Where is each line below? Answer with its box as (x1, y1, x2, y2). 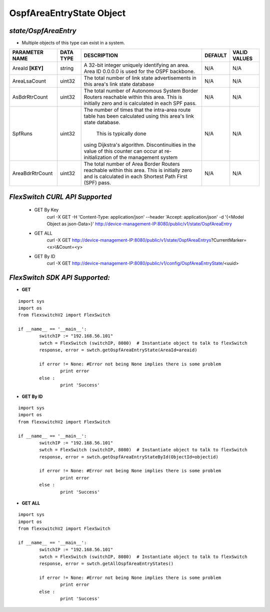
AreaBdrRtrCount (12, 170, 53, 177)
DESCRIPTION (83, 52, 118, 59)
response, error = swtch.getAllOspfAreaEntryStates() (39, 561, 174, 566)
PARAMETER (12, 49, 43, 56)
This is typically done (96, 130, 146, 137)
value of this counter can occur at (83, 148, 163, 155)
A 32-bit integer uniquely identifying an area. (83, 62, 189, 69)
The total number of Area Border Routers (83, 161, 180, 168)
